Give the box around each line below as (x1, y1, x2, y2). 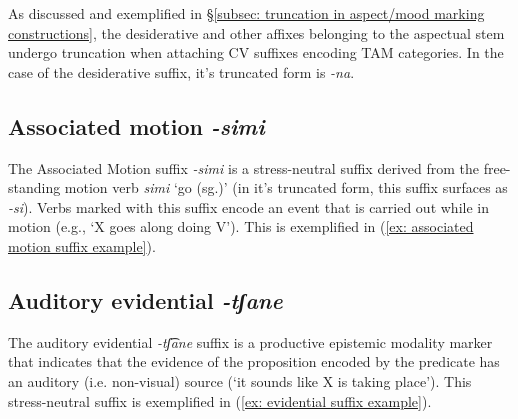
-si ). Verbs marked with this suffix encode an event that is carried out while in (8, 196, 489, 217)
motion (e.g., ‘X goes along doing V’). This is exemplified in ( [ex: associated (8, 216, 474, 237)
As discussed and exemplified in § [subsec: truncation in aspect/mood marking (8, 3, 485, 23)
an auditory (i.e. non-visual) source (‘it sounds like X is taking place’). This (8, 370, 472, 391)
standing (8, 177, 61, 198)
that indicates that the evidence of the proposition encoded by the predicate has (8, 351, 500, 372)
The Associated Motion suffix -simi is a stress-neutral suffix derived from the (8, 157, 479, 178)
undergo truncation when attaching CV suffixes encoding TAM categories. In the (8, 42, 504, 63)
